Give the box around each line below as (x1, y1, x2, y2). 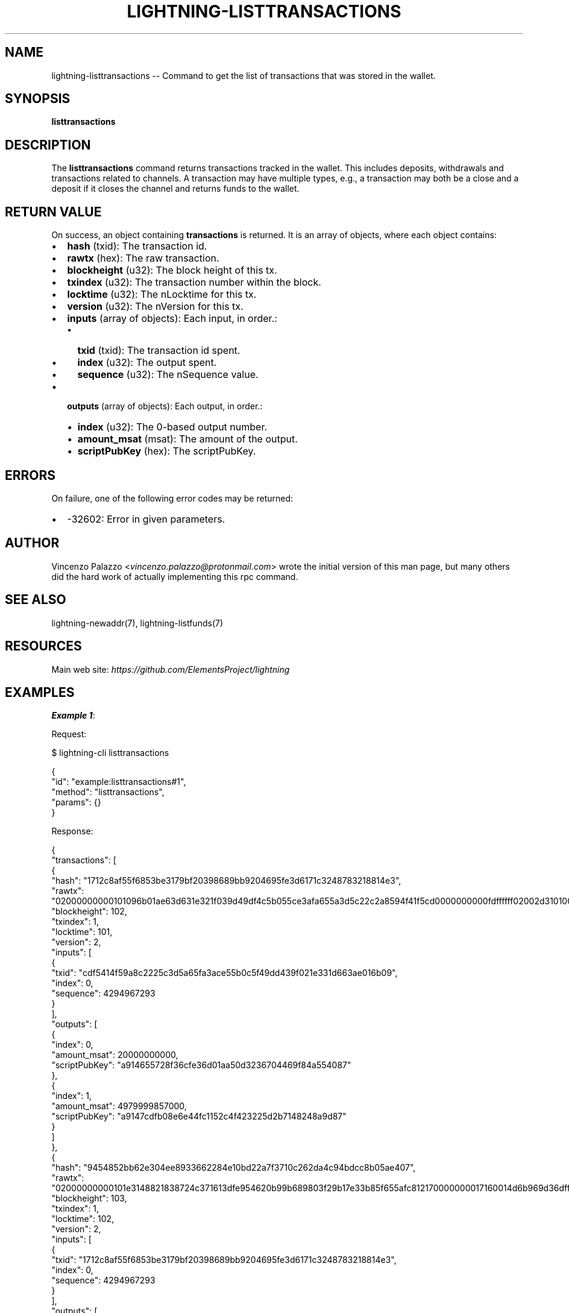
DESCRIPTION (5, 137, 91, 153)
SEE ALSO (5, 592, 66, 608)
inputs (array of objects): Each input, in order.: (67, 312, 277, 325)
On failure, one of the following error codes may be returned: (51, 493, 294, 503)
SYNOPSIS (5, 91, 71, 107)
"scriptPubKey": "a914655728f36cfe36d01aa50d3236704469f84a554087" (51, 1060, 351, 1071)
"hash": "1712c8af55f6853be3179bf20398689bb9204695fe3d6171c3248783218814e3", (51, 875, 401, 886)
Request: (51, 729, 87, 740)
